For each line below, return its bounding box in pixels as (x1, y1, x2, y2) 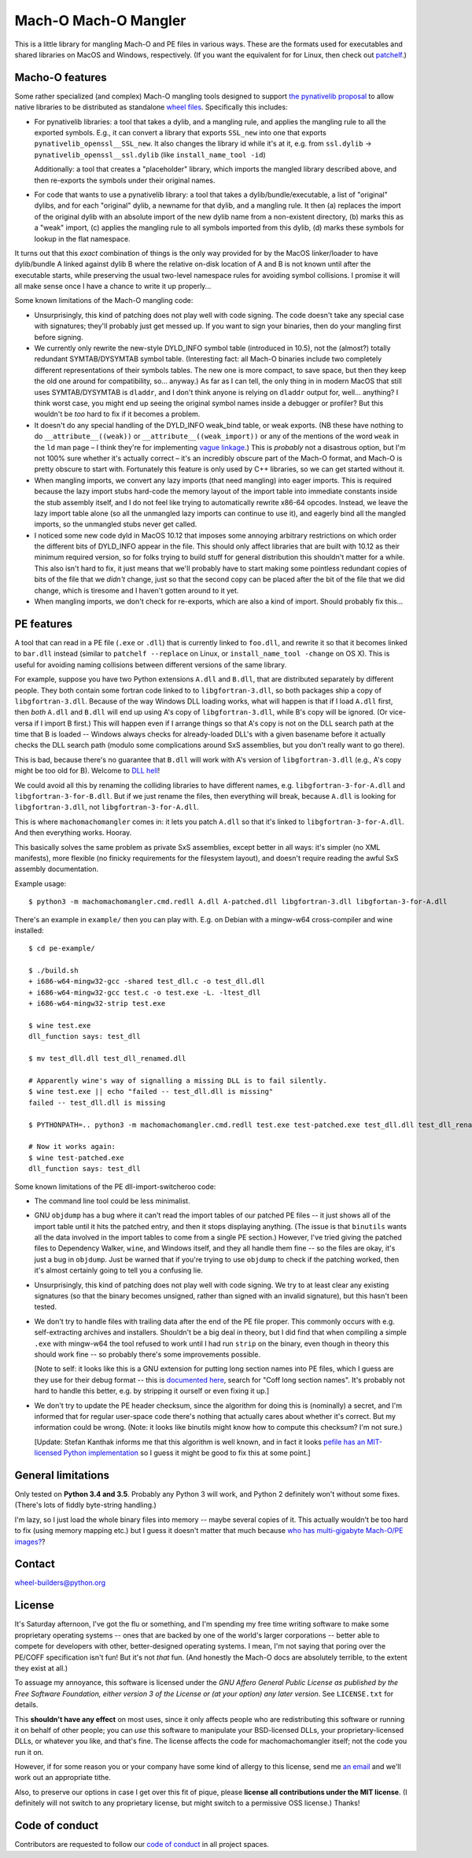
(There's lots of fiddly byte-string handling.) (14, 1500, 157, 1510)
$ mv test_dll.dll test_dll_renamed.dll (28, 1055, 186, 1063)
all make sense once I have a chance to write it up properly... (14, 282, 212, 291)
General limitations (14, 1468, 110, 1482)
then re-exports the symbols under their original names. (34, 175, 216, 185)
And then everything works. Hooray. (14, 828, 132, 837)
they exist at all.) (14, 1663, 68, 1672)
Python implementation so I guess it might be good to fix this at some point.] (63, 1448, 311, 1457)
